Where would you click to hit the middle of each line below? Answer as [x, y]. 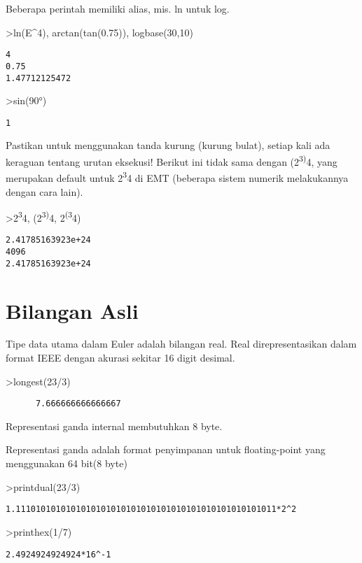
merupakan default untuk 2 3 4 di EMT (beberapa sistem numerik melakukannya [177, 177]
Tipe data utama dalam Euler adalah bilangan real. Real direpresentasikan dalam [181, 344]
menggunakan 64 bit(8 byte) [67, 463]
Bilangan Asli [72, 310]
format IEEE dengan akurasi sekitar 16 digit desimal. [120, 358]
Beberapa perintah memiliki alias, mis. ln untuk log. [118, 8]
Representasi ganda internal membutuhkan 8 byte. [114, 426]
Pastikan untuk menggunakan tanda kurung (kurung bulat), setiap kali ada [168, 145]
